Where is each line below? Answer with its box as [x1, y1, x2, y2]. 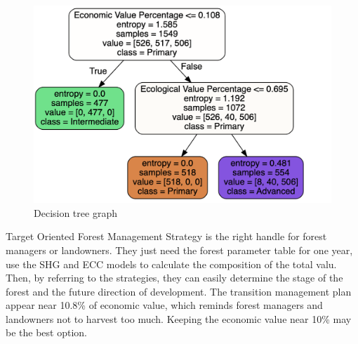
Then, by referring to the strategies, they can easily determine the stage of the [6, 270, 343, 285]
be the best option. [6, 325, 87, 340]
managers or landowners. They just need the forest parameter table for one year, [6, 242, 353, 257]
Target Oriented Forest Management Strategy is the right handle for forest [6, 229, 327, 244]
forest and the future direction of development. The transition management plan [6, 284, 352, 298]
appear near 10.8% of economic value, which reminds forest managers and [6, 298, 323, 312]
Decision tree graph [34, 205, 117, 220]
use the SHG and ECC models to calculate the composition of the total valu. [6, 256, 337, 271]
